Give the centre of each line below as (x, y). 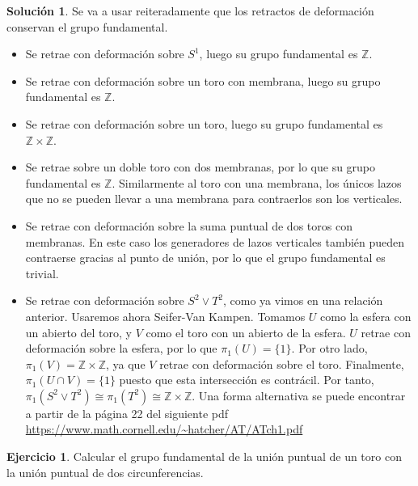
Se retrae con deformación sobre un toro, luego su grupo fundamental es (204, 123)
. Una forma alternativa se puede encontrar (299, 395)
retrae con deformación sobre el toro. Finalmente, (282, 363)
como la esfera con (366, 316)
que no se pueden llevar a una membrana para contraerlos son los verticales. (214, 199)
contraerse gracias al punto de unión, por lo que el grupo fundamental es (205, 258)
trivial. (42, 273)
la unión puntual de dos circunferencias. (105, 472)
